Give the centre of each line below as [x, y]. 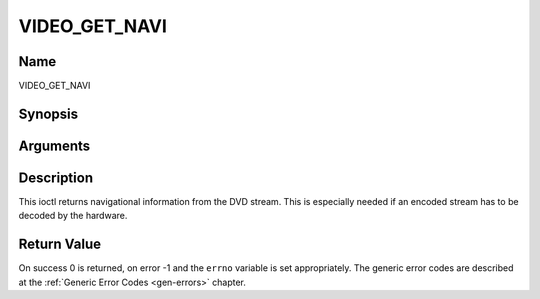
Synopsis [48, 113]
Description [56, 177]
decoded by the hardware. [73, 216]
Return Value [60, 244]
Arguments [54, 145]
